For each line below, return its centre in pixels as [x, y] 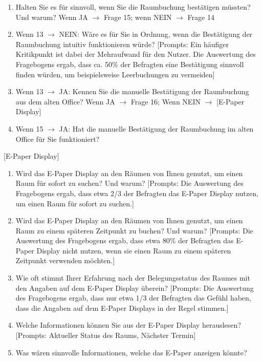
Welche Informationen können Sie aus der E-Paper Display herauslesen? [128, 325]
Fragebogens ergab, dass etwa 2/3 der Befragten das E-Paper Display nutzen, [137, 193]
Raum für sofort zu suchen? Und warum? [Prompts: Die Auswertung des [129, 183]
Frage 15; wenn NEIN [138, 17]
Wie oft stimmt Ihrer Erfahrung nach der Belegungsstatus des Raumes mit [133, 278]
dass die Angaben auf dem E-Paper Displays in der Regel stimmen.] [122, 307]
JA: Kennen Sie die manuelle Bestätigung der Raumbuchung [154, 91]
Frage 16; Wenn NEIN [166, 101]
